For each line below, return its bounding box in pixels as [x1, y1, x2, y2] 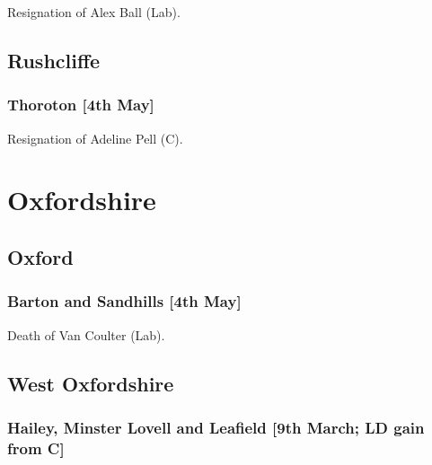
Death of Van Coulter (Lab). [7, 325, 165, 344]
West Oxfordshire [7, 369, 174, 397]
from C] [7, 436, 65, 459]
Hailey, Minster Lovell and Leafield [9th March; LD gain [7, 416, 425, 438]
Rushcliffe [7, 46, 101, 74]
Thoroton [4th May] [7, 93, 154, 116]
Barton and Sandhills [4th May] [7, 290, 242, 312]
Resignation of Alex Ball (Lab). [7, 3, 181, 21]
